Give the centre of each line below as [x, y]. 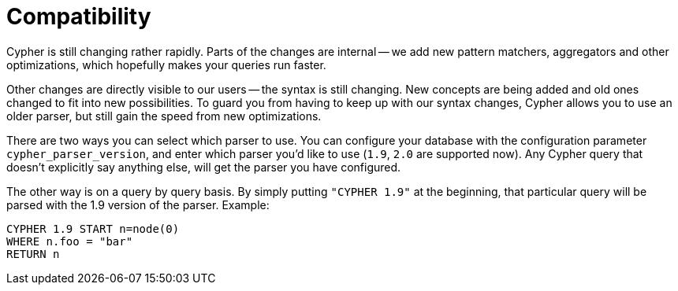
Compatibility [79, 17]
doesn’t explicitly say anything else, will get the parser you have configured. [204, 167]
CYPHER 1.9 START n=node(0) [93, 228]
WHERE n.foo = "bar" [70, 241]
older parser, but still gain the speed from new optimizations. [164, 116]
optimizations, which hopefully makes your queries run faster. [166, 64]
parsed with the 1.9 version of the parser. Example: [138, 204]
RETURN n [33, 254]
